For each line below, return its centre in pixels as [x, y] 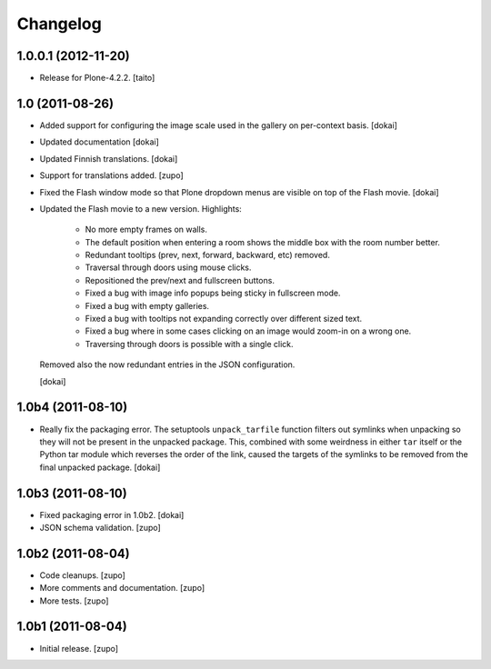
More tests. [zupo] [74, 601]
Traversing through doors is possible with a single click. [190, 344]
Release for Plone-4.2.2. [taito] [97, 78]
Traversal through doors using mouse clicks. [168, 267]
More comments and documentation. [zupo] [122, 588]
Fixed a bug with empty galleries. [147, 305]
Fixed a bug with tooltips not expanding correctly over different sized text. [224, 319]
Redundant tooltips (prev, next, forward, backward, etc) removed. [208, 255]
